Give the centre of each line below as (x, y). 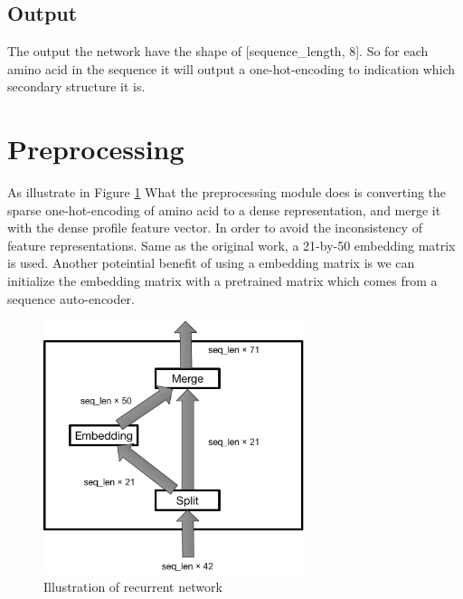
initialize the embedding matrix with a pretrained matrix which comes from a (222, 281)
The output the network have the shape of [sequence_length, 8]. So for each (218, 51)
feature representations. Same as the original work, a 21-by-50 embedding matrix (231, 245)
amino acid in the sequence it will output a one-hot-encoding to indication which (231, 68)
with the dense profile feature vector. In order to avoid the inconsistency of (215, 228)
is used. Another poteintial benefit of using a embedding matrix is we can (211, 263)
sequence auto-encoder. (71, 298)
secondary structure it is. (76, 86)
